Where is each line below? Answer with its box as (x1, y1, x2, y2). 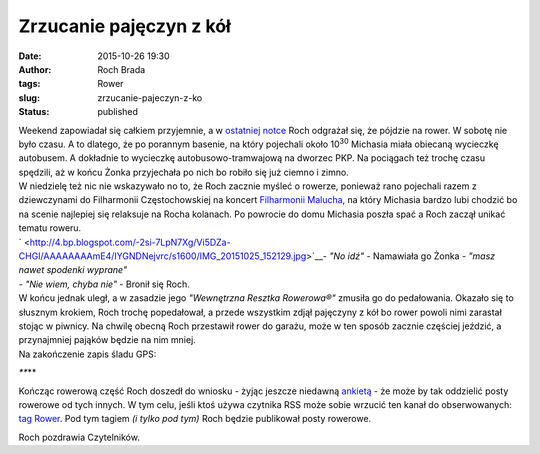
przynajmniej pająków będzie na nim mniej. (18, 334, 197, 346)
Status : (18, 106, 50, 118)
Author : (18, 63, 52, 75)
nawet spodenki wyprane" (18, 264, 128, 276)
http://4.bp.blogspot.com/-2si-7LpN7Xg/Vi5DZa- (29, 236, 231, 248)
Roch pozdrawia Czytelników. (18, 431, 140, 443)
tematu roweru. (18, 222, 82, 234)
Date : (18, 50, 42, 62)
